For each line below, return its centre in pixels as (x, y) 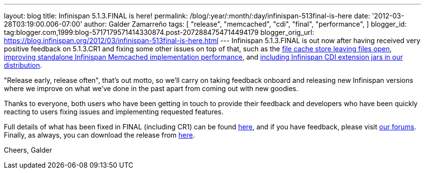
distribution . (23, 65)
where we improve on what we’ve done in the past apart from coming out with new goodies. (151, 88)
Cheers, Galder (28, 150)
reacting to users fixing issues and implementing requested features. (114, 112)
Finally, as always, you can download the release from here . (99, 135)
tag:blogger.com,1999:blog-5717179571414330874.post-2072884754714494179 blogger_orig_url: (159, 32)
